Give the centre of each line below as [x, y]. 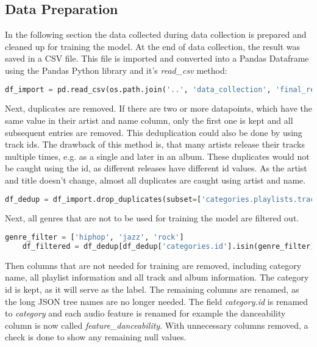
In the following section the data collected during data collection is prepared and [156, 34]
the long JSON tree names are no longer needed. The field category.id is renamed [157, 301]
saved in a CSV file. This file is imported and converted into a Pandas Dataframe [157, 58]
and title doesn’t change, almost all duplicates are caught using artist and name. [155, 180]
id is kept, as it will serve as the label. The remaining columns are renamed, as [152, 289]
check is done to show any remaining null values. [96, 337]
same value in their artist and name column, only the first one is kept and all [149, 120]
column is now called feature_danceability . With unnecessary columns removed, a [157, 325]
